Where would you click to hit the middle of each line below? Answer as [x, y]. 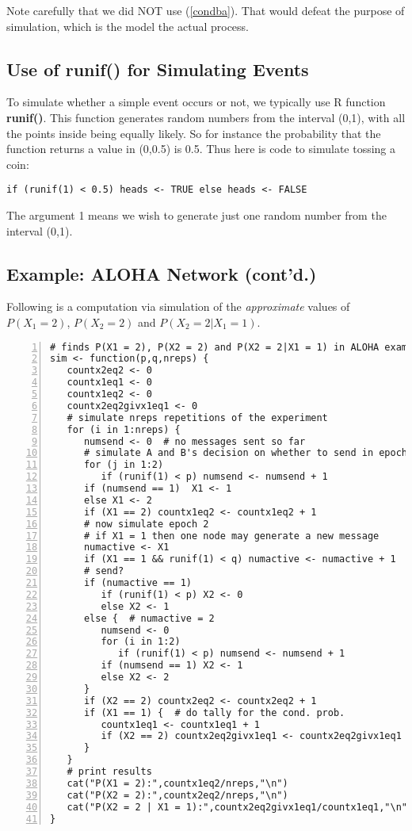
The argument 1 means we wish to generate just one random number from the [196, 215]
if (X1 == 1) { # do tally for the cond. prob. [214, 712]
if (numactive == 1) [137, 583]
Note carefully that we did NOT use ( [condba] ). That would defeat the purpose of [206, 10]
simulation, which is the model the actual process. [128, 26]
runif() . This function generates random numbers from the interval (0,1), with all [206, 117]
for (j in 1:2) [124, 465]
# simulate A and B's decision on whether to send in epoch [246, 453]
